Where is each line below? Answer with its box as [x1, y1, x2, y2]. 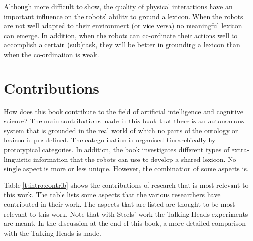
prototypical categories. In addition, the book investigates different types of [4, 144, 230, 155]
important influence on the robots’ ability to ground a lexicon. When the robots [4, 11, 243, 21]
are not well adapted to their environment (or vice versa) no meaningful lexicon [4, 20, 242, 31]
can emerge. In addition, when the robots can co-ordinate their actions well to [4, 30, 238, 40]
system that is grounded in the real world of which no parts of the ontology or [4, 125, 238, 135]
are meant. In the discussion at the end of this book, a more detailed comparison [4, 218, 246, 228]
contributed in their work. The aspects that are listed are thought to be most [4, 199, 235, 209]
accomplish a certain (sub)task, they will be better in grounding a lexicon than [4, 40, 240, 50]
